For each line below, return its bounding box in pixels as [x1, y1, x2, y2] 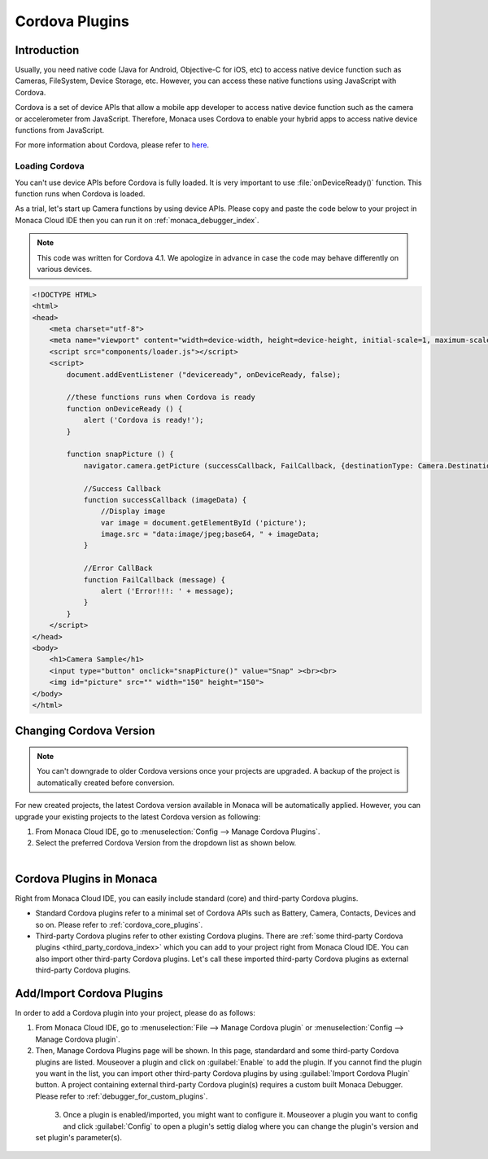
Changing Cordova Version [15, 724, 155, 738]
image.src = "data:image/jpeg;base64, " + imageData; [100, 529, 320, 539]
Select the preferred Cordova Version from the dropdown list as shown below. [35, 838, 297, 848]
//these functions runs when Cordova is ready [66, 393, 255, 402]
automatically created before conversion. [37, 778, 175, 788]
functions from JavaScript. [15, 125, 105, 135]
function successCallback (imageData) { [83, 495, 247, 504]
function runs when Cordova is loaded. [15, 188, 146, 199]
